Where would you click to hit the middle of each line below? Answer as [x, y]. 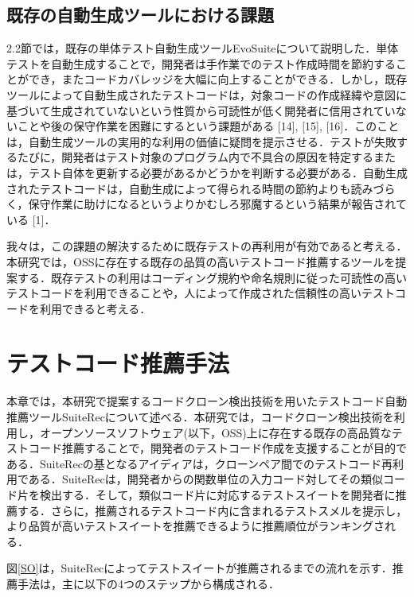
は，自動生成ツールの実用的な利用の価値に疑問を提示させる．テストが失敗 [201, 141]
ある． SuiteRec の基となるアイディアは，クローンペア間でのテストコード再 [200, 463]
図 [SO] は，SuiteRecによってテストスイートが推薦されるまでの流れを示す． [199, 568]
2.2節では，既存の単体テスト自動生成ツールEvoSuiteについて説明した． [191, 48]
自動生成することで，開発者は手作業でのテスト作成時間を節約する [223, 63]
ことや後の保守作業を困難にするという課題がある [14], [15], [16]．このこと [208, 126]
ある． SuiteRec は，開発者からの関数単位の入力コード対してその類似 [205, 479]
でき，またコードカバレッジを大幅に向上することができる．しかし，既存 [218, 79]
